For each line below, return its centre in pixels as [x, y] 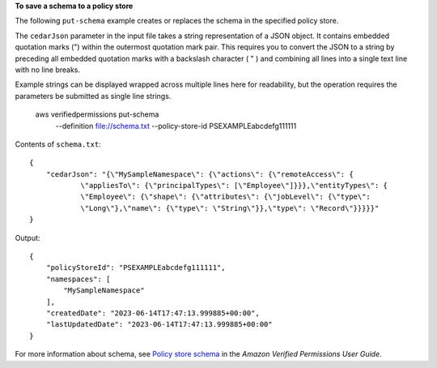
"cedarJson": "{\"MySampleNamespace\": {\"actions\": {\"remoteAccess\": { [199, 174]
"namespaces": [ [78, 279]
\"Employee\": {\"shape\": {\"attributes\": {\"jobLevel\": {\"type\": [226, 197]
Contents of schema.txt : [58, 144]
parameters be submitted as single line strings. [93, 96]
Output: [28, 237]
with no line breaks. [48, 70]
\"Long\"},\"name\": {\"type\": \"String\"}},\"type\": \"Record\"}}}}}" [230, 208]
